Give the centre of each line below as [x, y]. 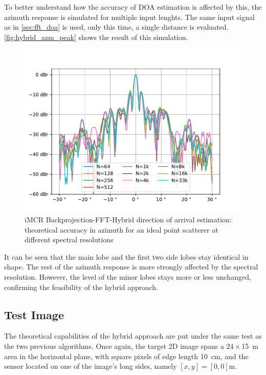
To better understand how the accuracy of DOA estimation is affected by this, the [133, 7]
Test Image [34, 314]
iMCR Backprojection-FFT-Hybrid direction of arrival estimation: [128, 219]
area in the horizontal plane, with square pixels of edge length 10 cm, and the [126, 356]
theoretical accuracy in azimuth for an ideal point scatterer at [121, 229]
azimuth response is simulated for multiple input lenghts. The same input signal [129, 17]
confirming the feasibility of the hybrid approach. [81, 287]
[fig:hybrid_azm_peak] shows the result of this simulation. [96, 37]
